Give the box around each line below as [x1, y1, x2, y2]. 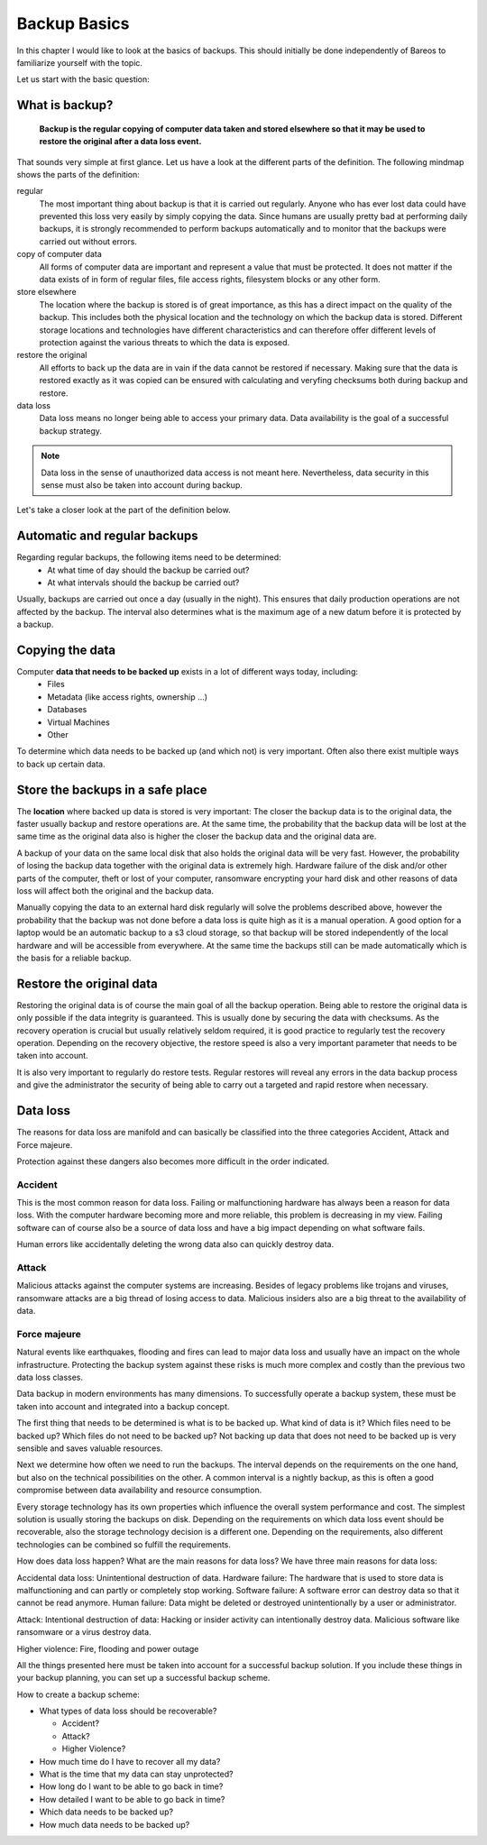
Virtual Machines [47, 717, 110, 728]
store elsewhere [16, 287, 77, 298]
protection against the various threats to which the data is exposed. [39, 336, 290, 347]
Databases [47, 704, 87, 715]
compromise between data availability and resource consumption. [16, 1484, 262, 1496]
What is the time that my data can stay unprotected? [39, 1768, 234, 1780]
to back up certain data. [16, 758, 106, 769]
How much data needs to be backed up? [39, 1819, 190, 1830]
